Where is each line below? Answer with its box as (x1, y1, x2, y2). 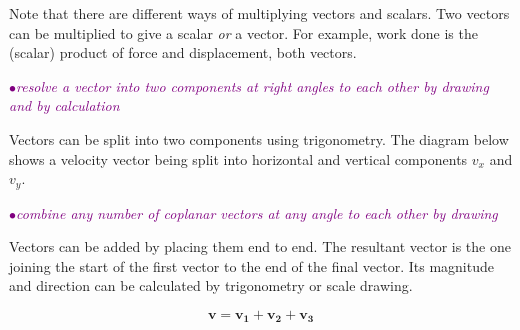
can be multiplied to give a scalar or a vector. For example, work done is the (9, 22, 478, 43)
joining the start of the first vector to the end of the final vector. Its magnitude (9, 255, 494, 276)
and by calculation (9, 95, 120, 116)
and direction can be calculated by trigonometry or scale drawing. (9, 275, 413, 296)
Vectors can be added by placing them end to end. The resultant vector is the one (9, 236, 511, 257)
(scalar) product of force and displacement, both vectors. (9, 42, 357, 63)
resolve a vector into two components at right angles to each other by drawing (16, 75, 489, 96)
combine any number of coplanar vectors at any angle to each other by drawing (16, 202, 498, 223)
